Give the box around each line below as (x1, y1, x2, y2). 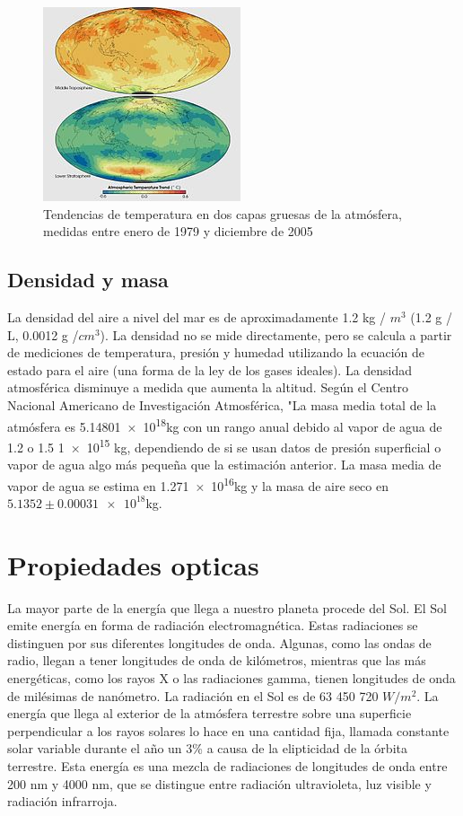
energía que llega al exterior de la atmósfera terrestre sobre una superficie (7, 704, 412, 723)
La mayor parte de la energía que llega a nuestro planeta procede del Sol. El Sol (7, 598, 447, 617)
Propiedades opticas (7, 546, 259, 583)
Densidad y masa (7, 266, 169, 294)
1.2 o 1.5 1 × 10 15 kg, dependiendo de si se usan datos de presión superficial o (7, 434, 441, 456)
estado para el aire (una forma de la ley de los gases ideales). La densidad (7, 360, 413, 379)
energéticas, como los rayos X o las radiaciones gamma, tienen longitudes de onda (7, 668, 456, 687)
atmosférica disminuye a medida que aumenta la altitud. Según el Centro (7, 378, 409, 397)
